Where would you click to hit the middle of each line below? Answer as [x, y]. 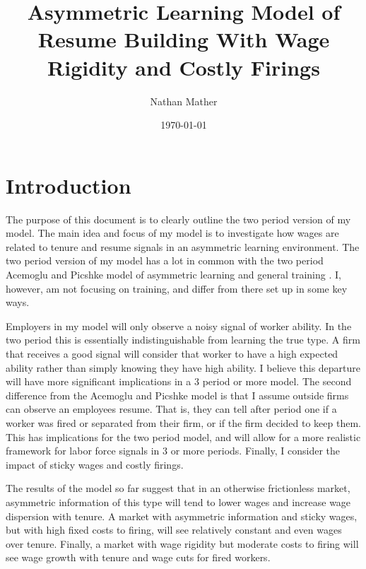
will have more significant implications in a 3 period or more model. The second [179, 381]
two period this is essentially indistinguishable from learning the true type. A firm [183, 340]
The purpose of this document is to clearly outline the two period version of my [178, 219]
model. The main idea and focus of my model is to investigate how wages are [172, 233]
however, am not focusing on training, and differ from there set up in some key [177, 288]
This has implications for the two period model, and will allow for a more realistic [183, 436]
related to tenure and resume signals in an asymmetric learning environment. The [183, 246]
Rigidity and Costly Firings [184, 67]
